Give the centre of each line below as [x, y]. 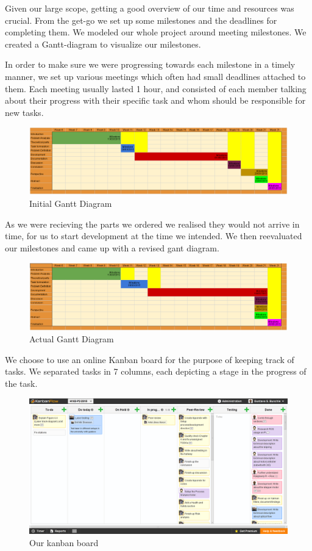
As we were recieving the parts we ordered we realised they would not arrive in [152, 224]
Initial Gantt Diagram [71, 203]
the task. [21, 384]
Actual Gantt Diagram [72, 339]
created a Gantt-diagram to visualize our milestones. [103, 44]
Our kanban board [64, 542]
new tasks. [24, 112]
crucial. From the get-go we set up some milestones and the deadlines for [141, 20]
